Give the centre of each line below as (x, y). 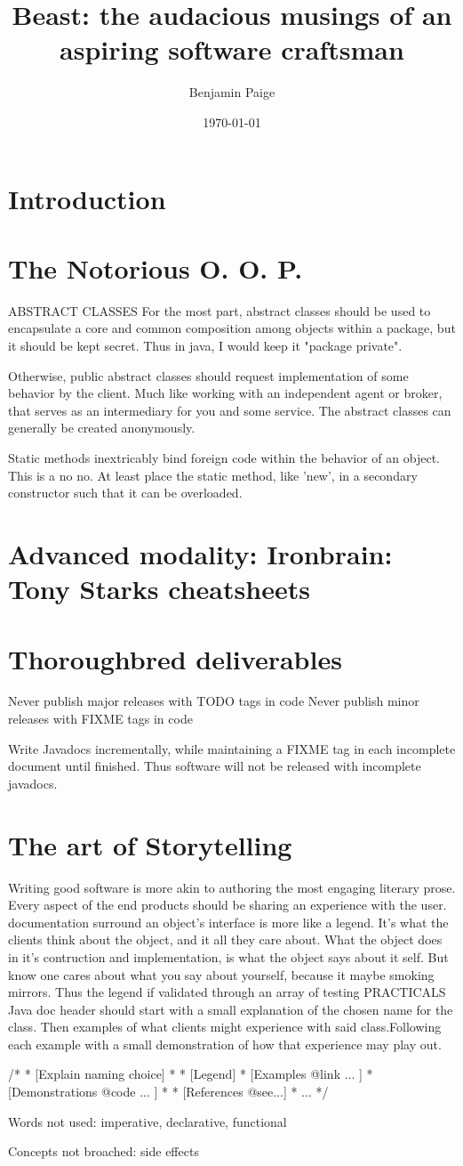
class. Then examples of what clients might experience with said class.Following (225, 1027)
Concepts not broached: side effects (104, 1151)
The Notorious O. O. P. (156, 267)
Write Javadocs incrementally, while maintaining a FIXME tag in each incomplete (232, 748)
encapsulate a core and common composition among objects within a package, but (232, 328)
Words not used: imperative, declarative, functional (148, 1121)
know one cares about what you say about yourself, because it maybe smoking (221, 974)
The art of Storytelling (150, 844)
